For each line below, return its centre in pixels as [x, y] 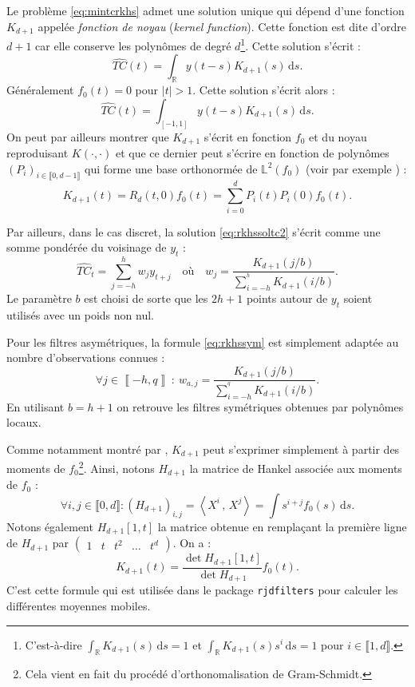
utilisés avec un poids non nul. [80, 315]
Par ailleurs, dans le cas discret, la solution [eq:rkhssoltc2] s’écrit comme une [194, 231]
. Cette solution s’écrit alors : [264, 90]
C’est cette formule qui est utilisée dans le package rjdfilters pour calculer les [202, 590]
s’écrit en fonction [248, 136]
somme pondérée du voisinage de [87, 247]
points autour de [287, 298]
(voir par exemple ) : [356, 168]
